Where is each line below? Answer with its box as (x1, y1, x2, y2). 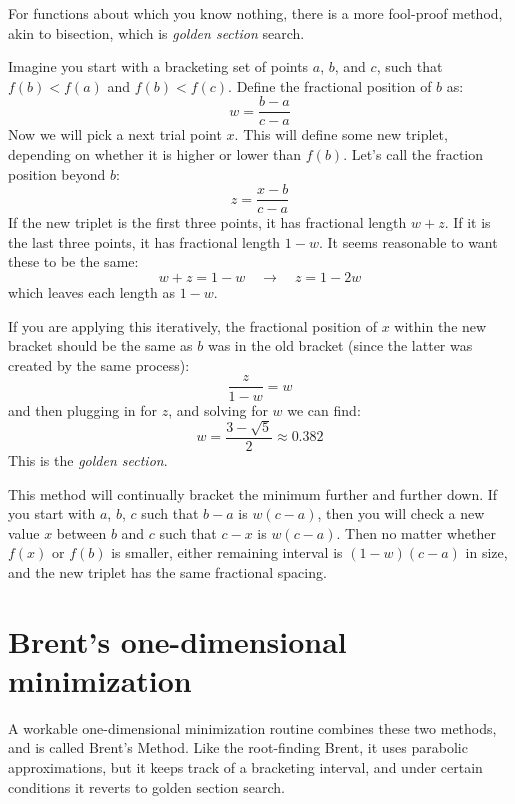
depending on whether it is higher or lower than (8, 144, 302, 165)
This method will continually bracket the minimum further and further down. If (8, 483, 498, 504)
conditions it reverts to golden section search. (8, 776, 285, 797)
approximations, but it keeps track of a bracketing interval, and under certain (8, 757, 483, 777)
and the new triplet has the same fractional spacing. (8, 561, 327, 582)
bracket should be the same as (8, 335, 193, 356)
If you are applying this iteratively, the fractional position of (8, 315, 377, 336)
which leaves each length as (8, 282, 175, 303)
